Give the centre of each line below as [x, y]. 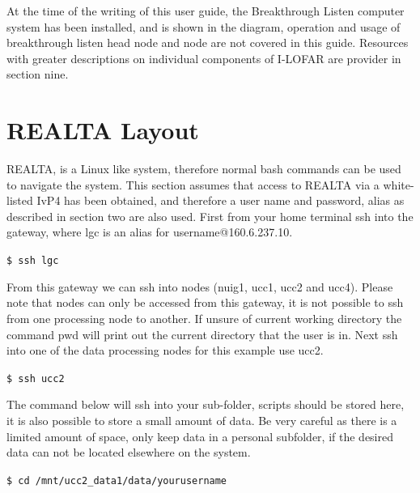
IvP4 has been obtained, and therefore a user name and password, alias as [221, 200]
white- [399, 184]
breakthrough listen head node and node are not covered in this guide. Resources [208, 42]
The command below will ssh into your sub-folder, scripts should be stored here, [206, 404]
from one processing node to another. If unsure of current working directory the [204, 318]
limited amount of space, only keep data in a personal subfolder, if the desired [200, 436]
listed [20, 200]
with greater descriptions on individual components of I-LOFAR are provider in [204, 58]
